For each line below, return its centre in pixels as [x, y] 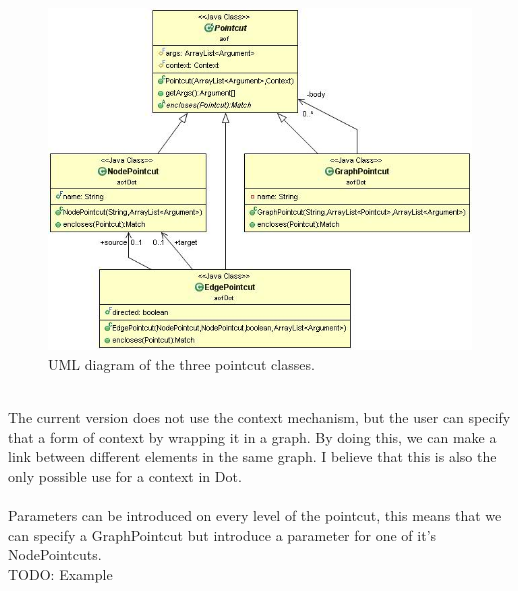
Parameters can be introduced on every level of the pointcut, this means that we [255, 515]
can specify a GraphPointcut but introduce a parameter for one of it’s [222, 534]
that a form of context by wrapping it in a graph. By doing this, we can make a [252, 436]
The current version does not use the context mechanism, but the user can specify [259, 417]
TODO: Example [60, 573]
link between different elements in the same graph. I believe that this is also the [252, 456]
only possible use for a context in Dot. [125, 475]
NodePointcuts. [55, 554]
